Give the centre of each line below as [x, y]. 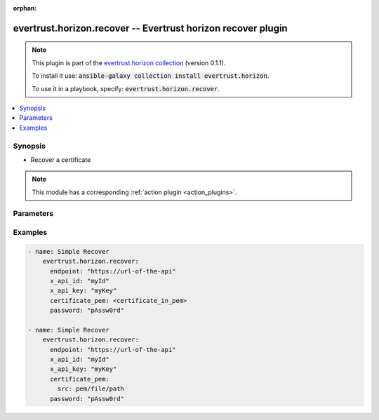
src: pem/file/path [91, 389]
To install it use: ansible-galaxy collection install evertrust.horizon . [151, 76]
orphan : [25, 8]
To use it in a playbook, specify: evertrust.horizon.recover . [126, 88]
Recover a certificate [61, 160]
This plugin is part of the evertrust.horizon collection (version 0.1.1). [129, 62]
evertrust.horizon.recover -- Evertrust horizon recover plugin [150, 28]
